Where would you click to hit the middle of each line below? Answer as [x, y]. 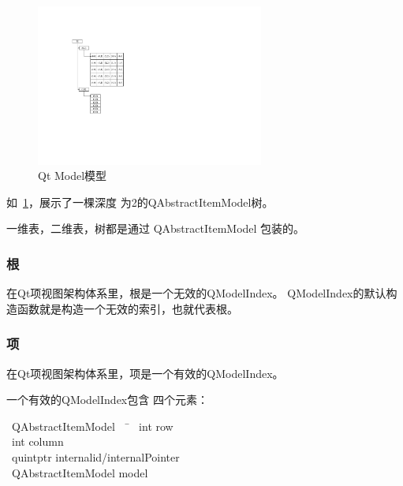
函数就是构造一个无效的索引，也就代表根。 [127, 308]
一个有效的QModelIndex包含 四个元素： [107, 400]
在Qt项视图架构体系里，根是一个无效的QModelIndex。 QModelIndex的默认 [196, 293]
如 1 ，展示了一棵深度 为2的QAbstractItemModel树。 [140, 202]
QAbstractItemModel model [80, 472]
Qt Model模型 [73, 176]
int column [37, 441]
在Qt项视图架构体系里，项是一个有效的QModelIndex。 [145, 373]
